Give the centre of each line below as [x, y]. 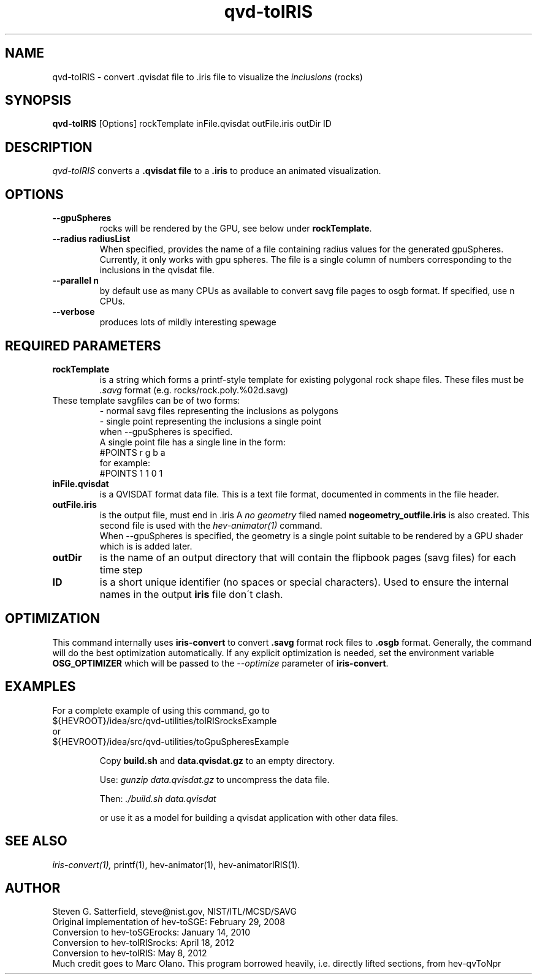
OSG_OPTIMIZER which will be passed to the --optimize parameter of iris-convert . [220, 663]
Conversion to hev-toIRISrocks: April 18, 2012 [143, 943]
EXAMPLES [40, 687]
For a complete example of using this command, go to [161, 710]
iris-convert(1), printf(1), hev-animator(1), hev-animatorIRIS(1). [176, 864]
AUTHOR [33, 888]
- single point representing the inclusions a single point [211, 421]
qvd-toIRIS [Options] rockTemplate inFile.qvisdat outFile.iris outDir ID [192, 124]
